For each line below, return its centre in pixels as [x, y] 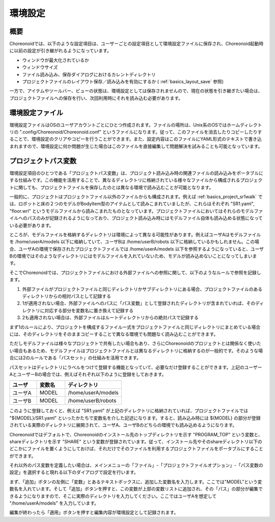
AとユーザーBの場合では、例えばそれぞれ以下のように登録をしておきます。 [88, 374]
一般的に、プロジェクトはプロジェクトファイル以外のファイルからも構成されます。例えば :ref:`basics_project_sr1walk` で [136, 196]
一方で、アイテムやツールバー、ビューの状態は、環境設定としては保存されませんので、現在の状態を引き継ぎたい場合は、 [136, 91]
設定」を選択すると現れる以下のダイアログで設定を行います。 [74, 473]
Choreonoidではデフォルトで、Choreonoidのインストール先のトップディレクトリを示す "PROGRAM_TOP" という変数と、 [136, 434]
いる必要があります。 [32, 225]
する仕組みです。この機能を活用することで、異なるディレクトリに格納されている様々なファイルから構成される [125, 180]
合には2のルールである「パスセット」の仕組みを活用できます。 [75, 358]
